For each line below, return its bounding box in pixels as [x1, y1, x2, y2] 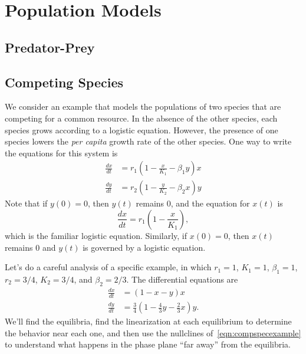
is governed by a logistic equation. [83, 241, 206, 253]
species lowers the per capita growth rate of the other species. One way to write [5, 135, 292, 147]
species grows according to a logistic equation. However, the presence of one [5, 123, 278, 136]
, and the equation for [170, 197, 250, 209]
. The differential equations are [126, 273, 238, 285]
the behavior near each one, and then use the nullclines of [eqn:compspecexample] [5, 326, 301, 339]
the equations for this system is [5, 146, 118, 159]
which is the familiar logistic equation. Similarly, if [5, 229, 187, 241]
